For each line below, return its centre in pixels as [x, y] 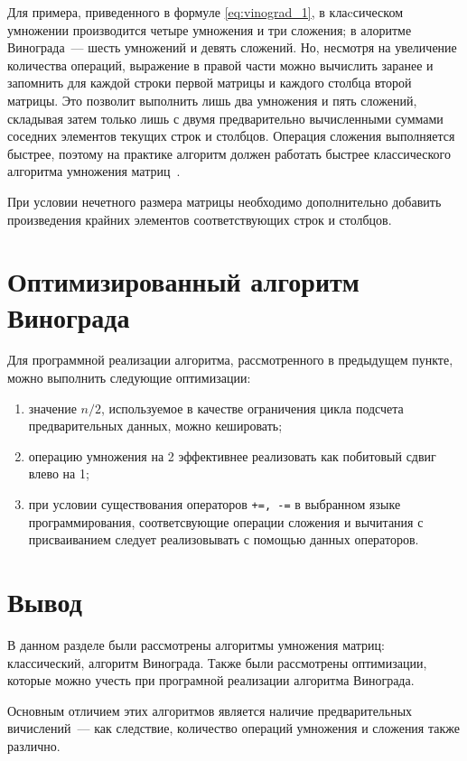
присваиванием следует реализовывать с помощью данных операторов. [224, 539]
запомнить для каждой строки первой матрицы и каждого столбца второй [210, 83]
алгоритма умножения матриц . [94, 171]
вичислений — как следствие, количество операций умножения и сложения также [233, 728]
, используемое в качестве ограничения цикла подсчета [252, 408]
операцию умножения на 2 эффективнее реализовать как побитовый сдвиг [232, 455]
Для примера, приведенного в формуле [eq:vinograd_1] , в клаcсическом [205, 12]
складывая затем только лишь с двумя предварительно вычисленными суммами [225, 118]
